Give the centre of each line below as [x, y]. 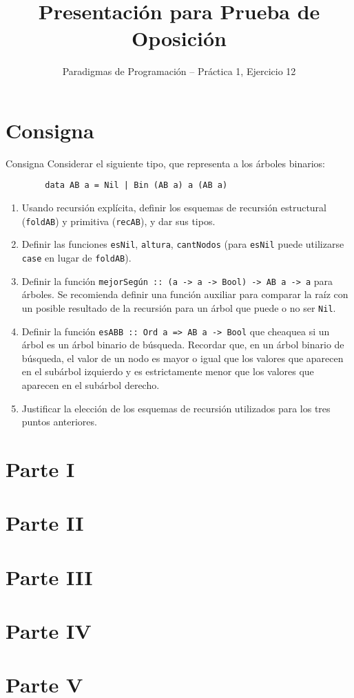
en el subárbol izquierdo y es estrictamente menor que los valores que [168, 371]
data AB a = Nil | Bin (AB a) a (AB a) [136, 186]
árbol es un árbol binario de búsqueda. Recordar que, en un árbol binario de [183, 345]
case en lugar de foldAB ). [76, 257]
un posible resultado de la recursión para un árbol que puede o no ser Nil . [179, 307]
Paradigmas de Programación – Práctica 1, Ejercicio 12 [179, 71]
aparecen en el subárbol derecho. [91, 385]
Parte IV [49, 631]
